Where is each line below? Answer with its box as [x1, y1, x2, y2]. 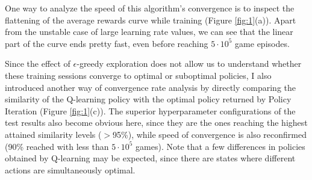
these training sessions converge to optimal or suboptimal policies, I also [5, 69, 272, 81]
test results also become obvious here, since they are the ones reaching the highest [5, 116, 308, 129]
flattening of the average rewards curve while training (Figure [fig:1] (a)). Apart [5, 13, 296, 26]
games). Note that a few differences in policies [136, 140, 305, 152]
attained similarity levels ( [5, 128, 102, 140]
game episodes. [235, 37, 290, 49]
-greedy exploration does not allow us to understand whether [76, 57, 302, 70]
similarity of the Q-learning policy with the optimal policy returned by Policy [5, 93, 292, 105]
